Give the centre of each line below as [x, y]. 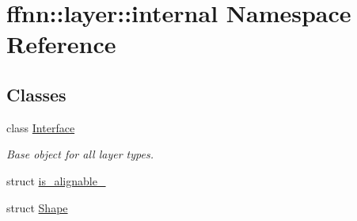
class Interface [41, 127]
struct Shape [37, 207]
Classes [36, 94]
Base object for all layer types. [80, 154]
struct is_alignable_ [56, 180]
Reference [61, 44]
